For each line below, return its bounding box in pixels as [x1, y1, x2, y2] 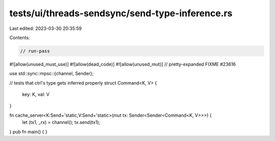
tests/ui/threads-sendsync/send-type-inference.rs [9, 8, 233, 19]
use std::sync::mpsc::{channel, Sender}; [9, 70, 94, 77]
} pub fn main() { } [9, 128, 48, 134]
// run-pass [20, 48, 50, 54]
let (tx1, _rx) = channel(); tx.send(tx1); [22, 119, 100, 125]
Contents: [9, 34, 30, 41]
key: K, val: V [22, 91, 50, 97]
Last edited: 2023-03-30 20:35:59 [9, 25, 82, 31]
